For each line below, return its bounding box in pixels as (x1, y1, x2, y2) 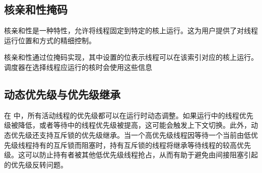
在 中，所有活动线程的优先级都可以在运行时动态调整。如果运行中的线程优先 (4, 110, 253, 120)
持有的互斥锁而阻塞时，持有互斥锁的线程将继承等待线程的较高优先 (32, 139, 251, 150)
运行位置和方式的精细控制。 (4, 35, 96, 45)
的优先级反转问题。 (4, 159, 68, 169)
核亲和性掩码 (4, 2, 68, 17)
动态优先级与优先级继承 (4, 86, 120, 102)
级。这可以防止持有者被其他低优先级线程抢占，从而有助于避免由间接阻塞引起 (4, 149, 258, 160)
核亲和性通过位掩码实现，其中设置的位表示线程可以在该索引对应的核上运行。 (4, 52, 258, 62)
